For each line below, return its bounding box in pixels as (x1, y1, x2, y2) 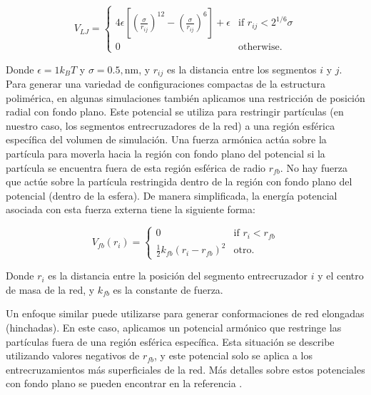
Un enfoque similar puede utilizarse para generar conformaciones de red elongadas (6, 306, 365, 321)
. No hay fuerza (280, 160, 347, 175)
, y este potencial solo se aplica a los (154, 348, 312, 363)
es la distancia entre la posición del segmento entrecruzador (48, 268, 308, 283)
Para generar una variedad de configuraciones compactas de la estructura (6, 76, 325, 91)
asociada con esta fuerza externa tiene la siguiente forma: (6, 202, 255, 217)
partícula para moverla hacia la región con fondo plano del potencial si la (6, 145, 325, 160)
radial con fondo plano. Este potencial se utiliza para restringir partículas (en (6, 104, 344, 119)
